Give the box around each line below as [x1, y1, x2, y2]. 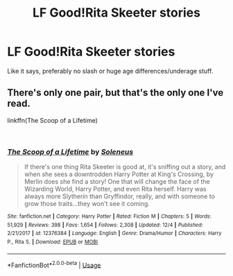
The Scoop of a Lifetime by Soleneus [7, 147, 134, 157]
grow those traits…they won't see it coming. [24, 200, 150, 208]
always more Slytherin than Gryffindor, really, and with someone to [24, 192, 215, 200]
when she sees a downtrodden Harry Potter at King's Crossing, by [24, 170, 214, 178]
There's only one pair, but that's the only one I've [7, 87, 224, 98]
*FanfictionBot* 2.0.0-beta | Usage [7, 259, 101, 269]
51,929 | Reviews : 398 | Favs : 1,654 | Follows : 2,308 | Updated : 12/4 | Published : [7, 221, 203, 228]
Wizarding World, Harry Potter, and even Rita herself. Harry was [24, 185, 207, 193]
